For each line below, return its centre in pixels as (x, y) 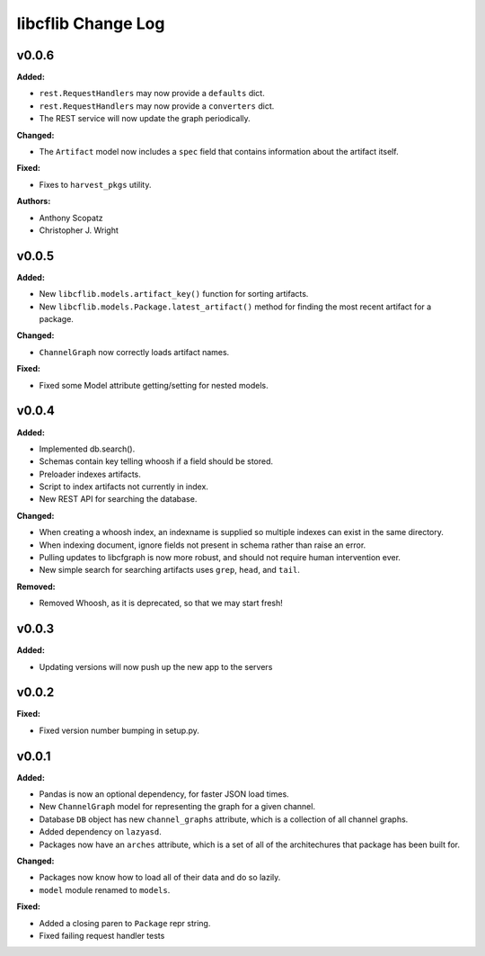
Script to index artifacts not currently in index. (123, 487)
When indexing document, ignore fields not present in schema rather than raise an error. (203, 545)
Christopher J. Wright (79, 230)
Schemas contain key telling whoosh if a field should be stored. (156, 461)
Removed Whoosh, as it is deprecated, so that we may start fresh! (161, 603)
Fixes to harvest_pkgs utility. (95, 184)
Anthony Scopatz (71, 218)
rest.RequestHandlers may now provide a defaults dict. (152, 94)
